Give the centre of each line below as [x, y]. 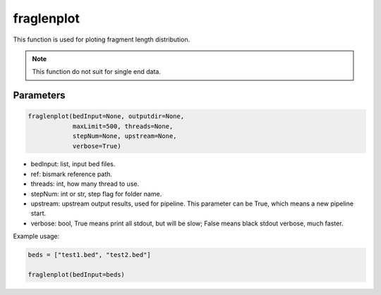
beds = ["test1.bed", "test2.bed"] [89, 255]
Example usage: [36, 237]
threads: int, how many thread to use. [85, 184]
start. [38, 213]
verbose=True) [97, 146]
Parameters [39, 95]
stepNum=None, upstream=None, [125, 136]
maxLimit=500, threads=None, [123, 126]
